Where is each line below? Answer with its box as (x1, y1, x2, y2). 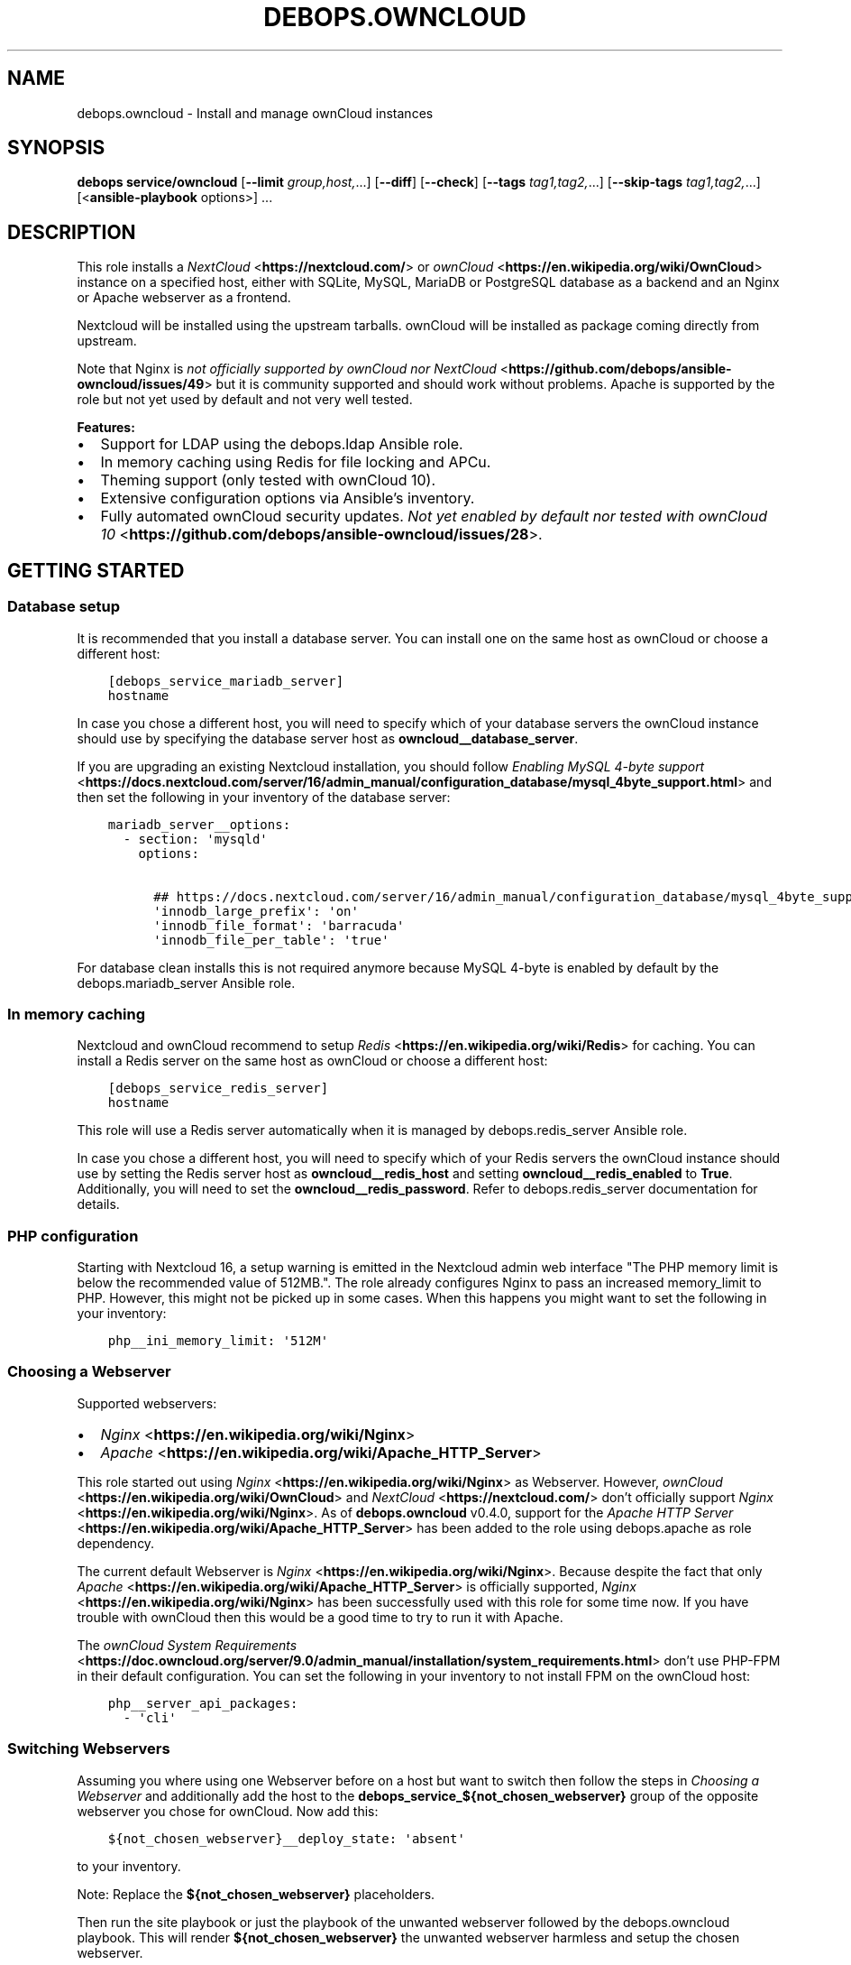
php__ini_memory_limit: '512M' (107, 1333, 329, 1348)
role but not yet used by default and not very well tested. (77, 392, 413, 408)
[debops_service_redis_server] (107, 1081, 329, 1096)
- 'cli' (123, 1710, 177, 1725)
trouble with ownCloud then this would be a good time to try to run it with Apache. (77, 1609, 563, 1625)
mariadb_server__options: (107, 816, 291, 832)
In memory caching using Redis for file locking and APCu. (100, 453, 491, 472)
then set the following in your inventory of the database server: (77, 789, 451, 805)
